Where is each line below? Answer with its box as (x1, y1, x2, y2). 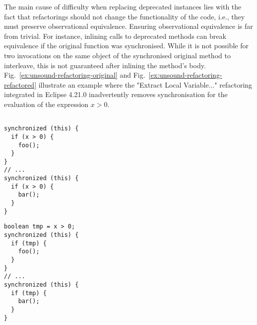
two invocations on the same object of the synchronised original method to (4, 50, 231, 60)
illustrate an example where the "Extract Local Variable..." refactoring (38, 79, 253, 90)
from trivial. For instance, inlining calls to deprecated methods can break (4, 30, 226, 41)
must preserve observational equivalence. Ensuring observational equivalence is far (4, 21, 253, 31)
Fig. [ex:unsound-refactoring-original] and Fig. (4, 70, 145, 80)
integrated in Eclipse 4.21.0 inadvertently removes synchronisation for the (4, 89, 228, 100)
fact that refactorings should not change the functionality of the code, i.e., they (4, 11, 245, 21)
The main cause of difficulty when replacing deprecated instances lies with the (4, 1, 242, 11)
